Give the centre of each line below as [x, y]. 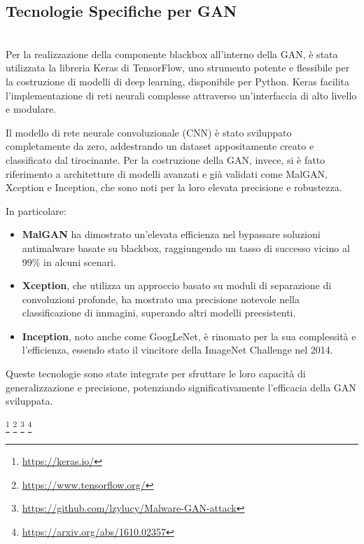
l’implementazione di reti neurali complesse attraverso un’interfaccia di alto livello [181, 95]
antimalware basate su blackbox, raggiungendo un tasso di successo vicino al [186, 247]
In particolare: [36, 210]
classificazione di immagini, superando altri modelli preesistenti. [159, 313]
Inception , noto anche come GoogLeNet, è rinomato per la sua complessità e [189, 336]
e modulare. [31, 109]
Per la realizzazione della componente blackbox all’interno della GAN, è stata [172, 54]
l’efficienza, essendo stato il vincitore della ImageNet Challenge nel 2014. [177, 350]
